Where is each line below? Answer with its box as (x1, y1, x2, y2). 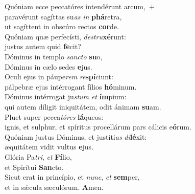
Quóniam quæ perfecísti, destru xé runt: (5, 31, 126, 41)
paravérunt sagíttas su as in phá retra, (5, 11, 122, 21)
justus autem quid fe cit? (5, 41, 81, 52)
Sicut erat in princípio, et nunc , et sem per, (5, 171, 140, 182)
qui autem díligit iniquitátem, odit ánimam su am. (5, 101, 161, 112)
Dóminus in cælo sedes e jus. (5, 61, 92, 72)
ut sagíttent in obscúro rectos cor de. (5, 21, 119, 32)
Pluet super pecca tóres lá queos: (5, 111, 104, 122)
